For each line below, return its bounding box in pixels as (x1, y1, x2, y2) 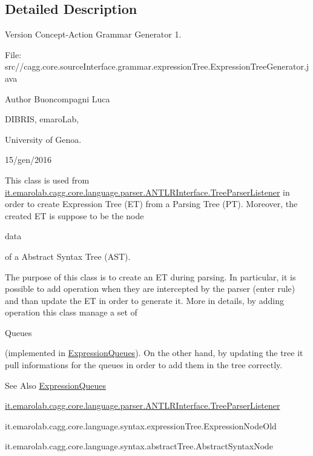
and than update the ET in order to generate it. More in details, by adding (5, 294, 284, 306)
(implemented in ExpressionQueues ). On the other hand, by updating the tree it (5, 346, 303, 359)
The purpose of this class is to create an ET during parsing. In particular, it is (5, 270, 296, 283)
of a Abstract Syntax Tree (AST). (5, 249, 131, 262)
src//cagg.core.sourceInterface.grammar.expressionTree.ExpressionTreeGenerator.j (5, 60, 309, 73)
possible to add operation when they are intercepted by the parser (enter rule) (5, 282, 295, 295)
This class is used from (5, 173, 90, 186)
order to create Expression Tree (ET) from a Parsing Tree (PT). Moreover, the (5, 197, 298, 210)
